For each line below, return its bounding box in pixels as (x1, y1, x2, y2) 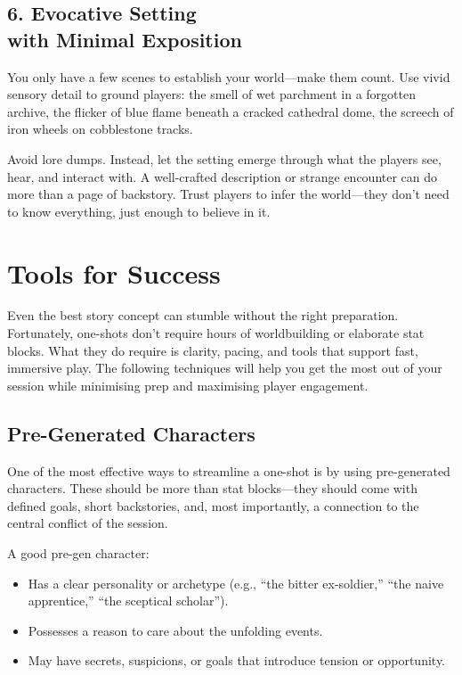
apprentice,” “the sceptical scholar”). (28, 591, 229, 610)
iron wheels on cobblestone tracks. (7, 119, 193, 138)
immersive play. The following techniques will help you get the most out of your (7, 358, 442, 377)
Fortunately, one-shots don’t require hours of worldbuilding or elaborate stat (7, 324, 425, 342)
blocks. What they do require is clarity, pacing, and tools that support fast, (7, 341, 418, 359)
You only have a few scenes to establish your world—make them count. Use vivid (7, 67, 450, 86)
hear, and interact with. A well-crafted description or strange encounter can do (7, 167, 438, 185)
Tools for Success (7, 254, 221, 291)
